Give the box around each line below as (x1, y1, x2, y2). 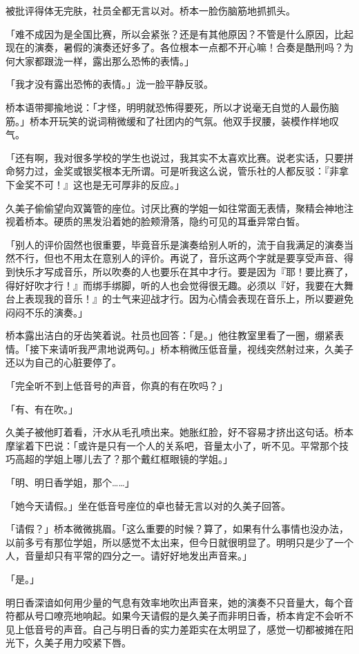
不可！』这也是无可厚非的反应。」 (34, 177, 184, 191)
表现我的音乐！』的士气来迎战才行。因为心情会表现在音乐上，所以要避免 (24, 291, 353, 306)
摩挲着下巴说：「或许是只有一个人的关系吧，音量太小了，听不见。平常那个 (6, 438, 339, 452)
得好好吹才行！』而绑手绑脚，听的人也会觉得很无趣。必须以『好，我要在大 (6, 278, 344, 292)
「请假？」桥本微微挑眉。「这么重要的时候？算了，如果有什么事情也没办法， (6, 521, 349, 536)
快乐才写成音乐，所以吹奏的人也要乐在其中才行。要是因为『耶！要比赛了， (14, 264, 353, 278)
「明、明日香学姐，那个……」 (6, 475, 135, 490)
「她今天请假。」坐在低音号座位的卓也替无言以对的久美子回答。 (6, 498, 291, 512)
